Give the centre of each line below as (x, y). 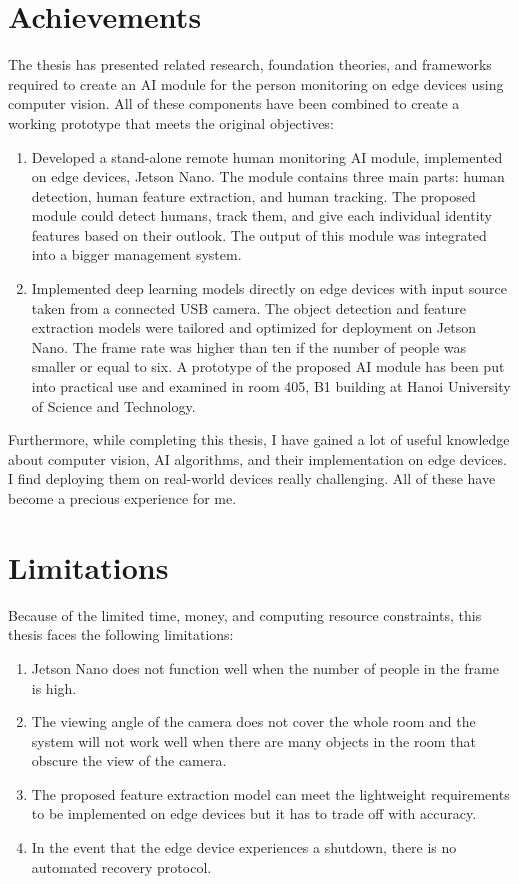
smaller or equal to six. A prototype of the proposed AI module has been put (268, 366)
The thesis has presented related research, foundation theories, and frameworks (250, 64)
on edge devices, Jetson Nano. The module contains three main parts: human (268, 176)
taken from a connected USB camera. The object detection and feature (249, 307)
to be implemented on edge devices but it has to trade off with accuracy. (254, 813)
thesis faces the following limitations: (121, 634)
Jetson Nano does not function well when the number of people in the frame (265, 667)
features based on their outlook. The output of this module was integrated (259, 234)
